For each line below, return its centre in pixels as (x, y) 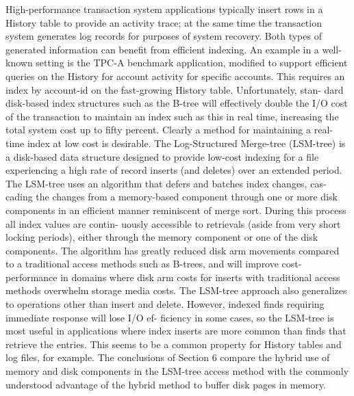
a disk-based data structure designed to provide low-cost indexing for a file (162, 156)
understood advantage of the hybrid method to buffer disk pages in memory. (166, 384)
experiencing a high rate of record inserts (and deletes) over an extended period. (174, 170)
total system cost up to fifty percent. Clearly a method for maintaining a (159, 130)
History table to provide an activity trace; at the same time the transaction (164, 22)
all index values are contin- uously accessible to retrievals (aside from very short (173, 223)
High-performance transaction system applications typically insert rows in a (164, 9)
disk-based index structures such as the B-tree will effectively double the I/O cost (177, 103)
